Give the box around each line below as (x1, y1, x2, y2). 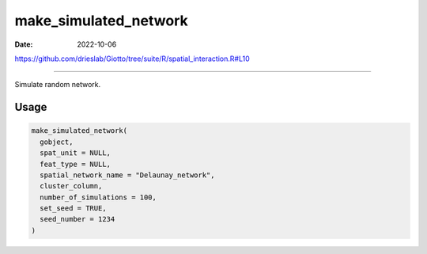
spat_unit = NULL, (40, 149, 111, 157)
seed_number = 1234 (40, 214, 115, 224)
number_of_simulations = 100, (40, 192, 157, 202)
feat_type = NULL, (40, 159, 111, 169)
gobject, (40, 137, 74, 146)
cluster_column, (40, 182, 103, 191)
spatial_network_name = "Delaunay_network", (40, 170, 215, 180)
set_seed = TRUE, (40, 204, 107, 213)
